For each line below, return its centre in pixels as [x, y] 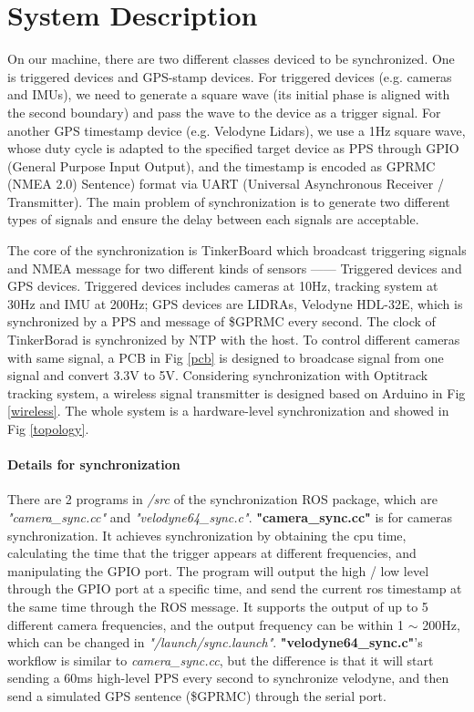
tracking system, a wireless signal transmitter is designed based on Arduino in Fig [237, 392]
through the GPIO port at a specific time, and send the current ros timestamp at [235, 588]
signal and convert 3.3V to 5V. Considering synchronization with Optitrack [218, 375]
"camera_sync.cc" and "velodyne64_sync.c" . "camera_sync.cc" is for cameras [230, 516]
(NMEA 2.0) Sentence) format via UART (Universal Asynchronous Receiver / [226, 184]
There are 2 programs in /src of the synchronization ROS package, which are [222, 499]
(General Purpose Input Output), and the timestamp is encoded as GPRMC [222, 165]
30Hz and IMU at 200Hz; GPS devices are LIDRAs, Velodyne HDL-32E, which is [235, 303]
